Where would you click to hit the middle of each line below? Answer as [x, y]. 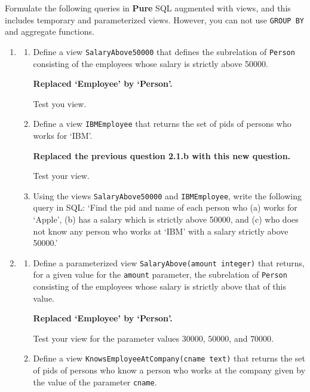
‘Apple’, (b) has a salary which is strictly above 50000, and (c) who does [166, 219]
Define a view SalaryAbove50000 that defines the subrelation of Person [164, 51]
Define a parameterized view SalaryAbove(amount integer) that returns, [169, 262]
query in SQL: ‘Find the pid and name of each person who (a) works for [165, 207]
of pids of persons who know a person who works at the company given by [169, 370]
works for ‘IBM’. [63, 135]
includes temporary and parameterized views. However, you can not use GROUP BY [155, 19]
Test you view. [60, 103]
